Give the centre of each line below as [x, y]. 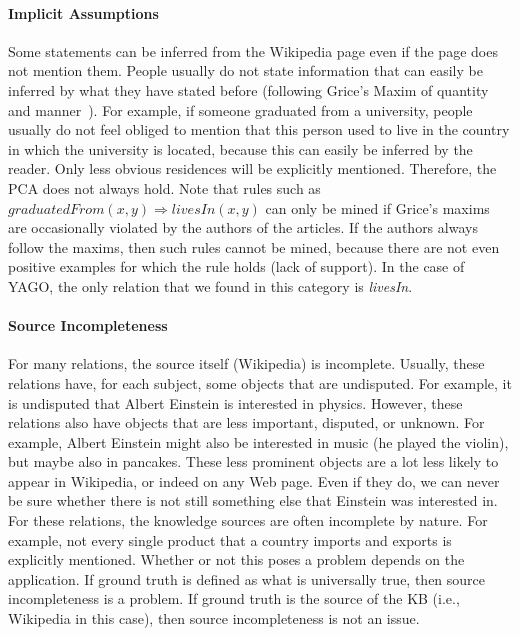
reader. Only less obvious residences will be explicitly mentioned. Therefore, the [252, 168]
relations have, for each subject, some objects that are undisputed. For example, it [260, 382]
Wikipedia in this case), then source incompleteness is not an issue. [214, 618]
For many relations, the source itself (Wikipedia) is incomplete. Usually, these [246, 363]
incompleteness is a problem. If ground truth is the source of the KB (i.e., [234, 598]
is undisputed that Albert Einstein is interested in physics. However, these [235, 402]
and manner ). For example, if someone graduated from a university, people [240, 109]
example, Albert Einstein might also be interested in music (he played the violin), [258, 441]
